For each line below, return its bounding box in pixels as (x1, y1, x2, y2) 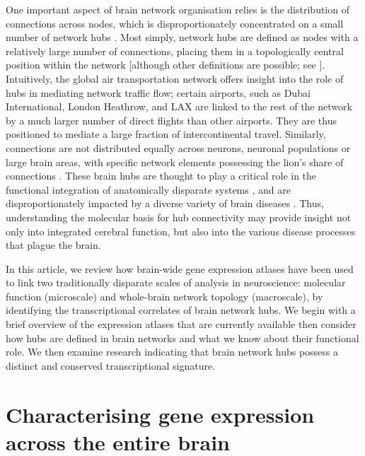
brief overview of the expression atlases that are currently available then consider (6, 317, 357, 332)
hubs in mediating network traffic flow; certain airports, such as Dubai (6, 85, 311, 100)
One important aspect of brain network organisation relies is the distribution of (6, 2, 349, 16)
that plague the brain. (6, 238, 101, 252)
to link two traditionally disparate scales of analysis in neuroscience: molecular (6, 275, 346, 290)
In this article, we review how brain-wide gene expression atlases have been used (6, 261, 354, 276)
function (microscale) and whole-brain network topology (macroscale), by (6, 288, 323, 303)
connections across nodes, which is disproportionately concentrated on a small (6, 16, 344, 30)
